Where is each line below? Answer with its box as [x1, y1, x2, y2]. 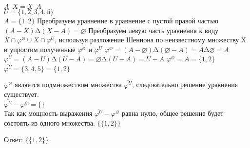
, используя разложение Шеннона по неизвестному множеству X [55, 35, 247, 45]
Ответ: [4, 134, 23, 144]
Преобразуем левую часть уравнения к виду [88, 25, 219, 35]
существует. [4, 89, 39, 99]
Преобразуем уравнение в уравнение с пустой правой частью [37, 16, 219, 25]
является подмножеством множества [15, 79, 122, 90]
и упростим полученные [4, 44, 76, 54]
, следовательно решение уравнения [132, 79, 238, 90]
